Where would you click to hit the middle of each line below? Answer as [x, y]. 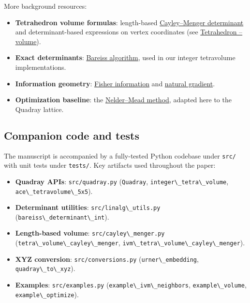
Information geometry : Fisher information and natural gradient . [115, 83]
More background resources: [45, 6]
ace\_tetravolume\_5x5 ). [54, 191]
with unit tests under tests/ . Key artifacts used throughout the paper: [110, 165]
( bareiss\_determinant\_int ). [62, 216]
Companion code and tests [72, 135]
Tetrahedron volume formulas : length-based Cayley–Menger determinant [129, 22]
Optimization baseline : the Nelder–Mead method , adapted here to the [123, 100]
